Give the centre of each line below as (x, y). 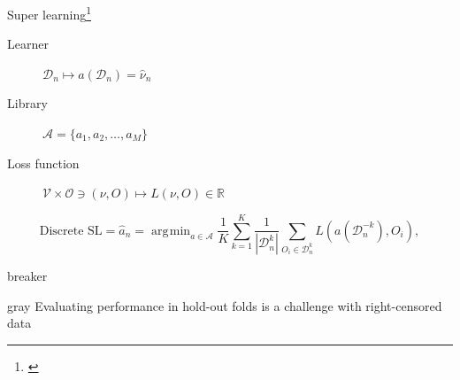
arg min (171, 231)
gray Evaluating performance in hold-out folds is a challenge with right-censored (225, 305)
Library (27, 103)
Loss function (43, 163)
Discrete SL (71, 231)
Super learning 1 (50, 13)
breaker (27, 276)
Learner (28, 44)
